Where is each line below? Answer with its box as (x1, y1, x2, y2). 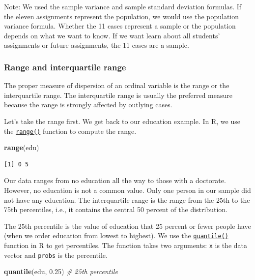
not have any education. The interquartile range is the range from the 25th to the (4, 194, 250, 205)
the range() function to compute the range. (4, 125, 137, 136)
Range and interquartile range (4, 61, 126, 73)
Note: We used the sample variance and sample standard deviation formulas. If (4, 1, 242, 11)
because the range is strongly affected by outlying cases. (4, 99, 172, 110)
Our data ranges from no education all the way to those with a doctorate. (4, 175, 226, 186)
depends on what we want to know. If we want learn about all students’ (4, 30, 220, 40)
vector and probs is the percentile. (4, 249, 108, 260)
